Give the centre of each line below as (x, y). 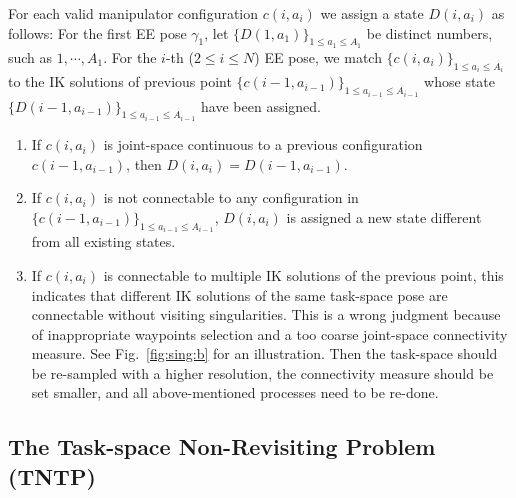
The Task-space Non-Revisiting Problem (222, 446)
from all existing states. (103, 241)
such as (30, 56)
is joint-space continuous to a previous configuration (263, 144)
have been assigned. (261, 105)
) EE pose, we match (318, 56)
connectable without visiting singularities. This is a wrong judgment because (266, 314)
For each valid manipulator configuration (133, 13)
